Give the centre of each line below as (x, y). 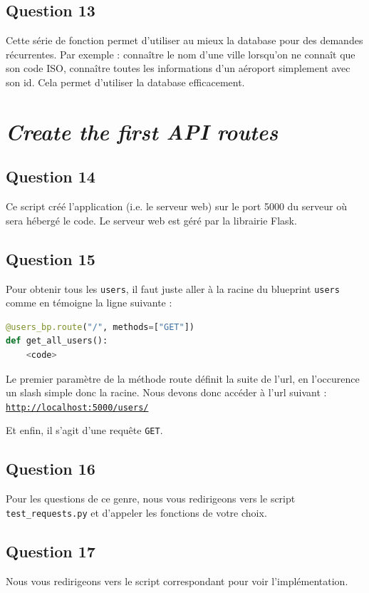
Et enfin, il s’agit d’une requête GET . (84, 430)
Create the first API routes (142, 131)
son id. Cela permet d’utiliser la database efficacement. (125, 82)
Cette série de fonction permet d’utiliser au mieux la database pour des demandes (184, 40)
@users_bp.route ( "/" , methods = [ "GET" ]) (100, 327)
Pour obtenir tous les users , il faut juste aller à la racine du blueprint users (173, 288)
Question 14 (51, 176)
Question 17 (51, 551)
